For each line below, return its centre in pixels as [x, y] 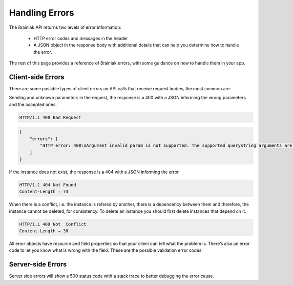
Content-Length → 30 [44, 231]
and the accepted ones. [33, 104]
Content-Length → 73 [44, 192]
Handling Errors [42, 13]
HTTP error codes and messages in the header [81, 38]
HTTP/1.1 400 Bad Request [50, 117]
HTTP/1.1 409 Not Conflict [53, 224]
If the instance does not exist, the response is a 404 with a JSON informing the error [94, 172]
